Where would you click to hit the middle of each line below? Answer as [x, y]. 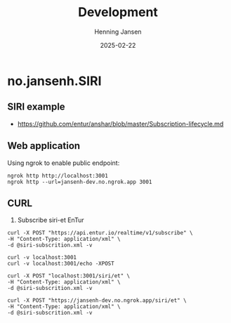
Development [118, 12]
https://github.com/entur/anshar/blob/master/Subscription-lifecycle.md [120, 124]
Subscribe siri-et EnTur [51, 220]
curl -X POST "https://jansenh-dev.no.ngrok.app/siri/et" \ [97, 301]
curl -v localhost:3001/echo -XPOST [61, 264]
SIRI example [36, 107]
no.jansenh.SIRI [54, 81]
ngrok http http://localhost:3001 [58, 176]
